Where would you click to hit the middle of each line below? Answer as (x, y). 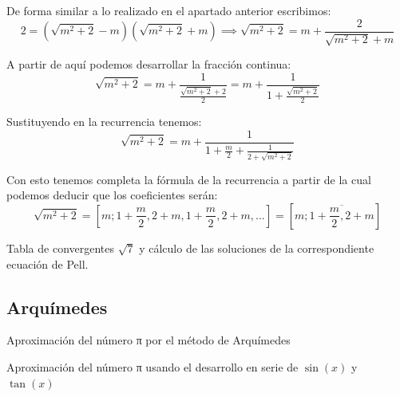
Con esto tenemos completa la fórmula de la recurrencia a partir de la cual (189, 179)
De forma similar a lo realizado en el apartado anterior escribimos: (169, 10)
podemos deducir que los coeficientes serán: (112, 195)
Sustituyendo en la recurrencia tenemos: (104, 122)
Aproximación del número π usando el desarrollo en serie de (152, 366)
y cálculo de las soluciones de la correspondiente (257, 248)
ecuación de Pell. (48, 263)
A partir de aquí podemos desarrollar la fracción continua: (149, 64)
